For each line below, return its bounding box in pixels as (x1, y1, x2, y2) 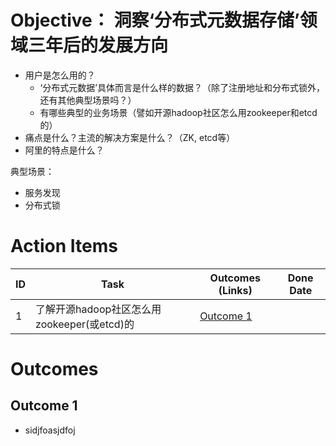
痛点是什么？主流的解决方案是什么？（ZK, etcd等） (24, 131, 236, 143)
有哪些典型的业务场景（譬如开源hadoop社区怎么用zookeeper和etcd (39, 106, 318, 118)
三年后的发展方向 (28, 34, 169, 57)
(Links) (218, 283, 253, 297)
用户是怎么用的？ (24, 69, 96, 81)
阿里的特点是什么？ (24, 144, 105, 156)
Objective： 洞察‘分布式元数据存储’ (10, 9, 300, 32)
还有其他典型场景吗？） (39, 94, 137, 106)
